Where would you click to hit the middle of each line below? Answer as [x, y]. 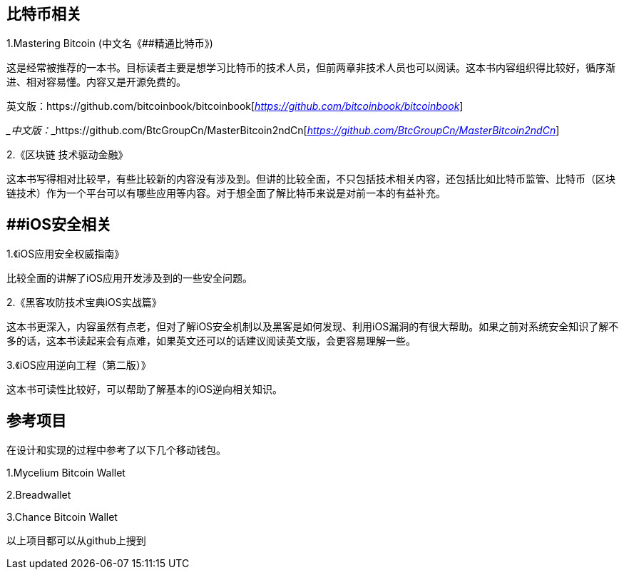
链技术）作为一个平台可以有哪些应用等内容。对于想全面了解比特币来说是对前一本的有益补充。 [226, 193]
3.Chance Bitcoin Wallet [62, 517]
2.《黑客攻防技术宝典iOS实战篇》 [84, 302]
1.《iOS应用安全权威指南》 [66, 254]
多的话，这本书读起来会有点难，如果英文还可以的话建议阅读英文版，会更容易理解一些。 [211, 341]
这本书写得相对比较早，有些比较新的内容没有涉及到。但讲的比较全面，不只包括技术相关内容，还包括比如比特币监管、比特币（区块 [311, 179]
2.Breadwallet [39, 495]
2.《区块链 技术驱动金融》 [67, 155]
